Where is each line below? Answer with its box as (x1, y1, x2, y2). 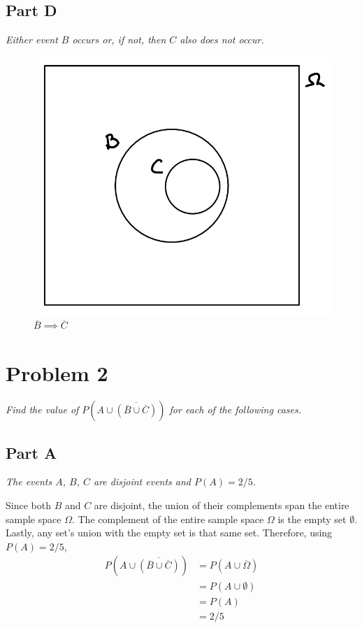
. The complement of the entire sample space (71, 511, 264, 526)
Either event (6, 32, 58, 47)
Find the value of (6, 402, 79, 417)
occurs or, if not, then (72, 32, 166, 47)
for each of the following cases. (169, 402, 301, 417)
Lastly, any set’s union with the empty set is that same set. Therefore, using (6, 525, 333, 540)
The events (6, 474, 52, 489)
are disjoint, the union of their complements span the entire (94, 498, 349, 512)
